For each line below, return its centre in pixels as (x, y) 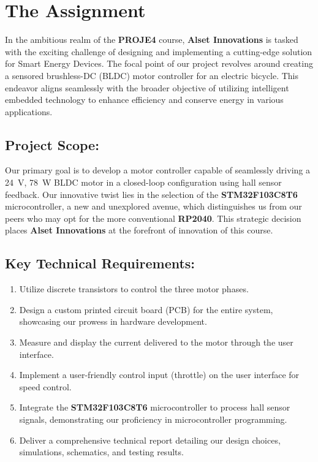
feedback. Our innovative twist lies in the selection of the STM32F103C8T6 (151, 194)
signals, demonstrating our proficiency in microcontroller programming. (153, 419)
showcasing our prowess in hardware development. (113, 321)
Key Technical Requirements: (100, 263)
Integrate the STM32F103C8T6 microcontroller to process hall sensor (155, 407)
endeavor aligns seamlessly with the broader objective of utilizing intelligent (147, 87)
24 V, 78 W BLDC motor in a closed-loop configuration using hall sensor (143, 182)
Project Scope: (52, 144)
